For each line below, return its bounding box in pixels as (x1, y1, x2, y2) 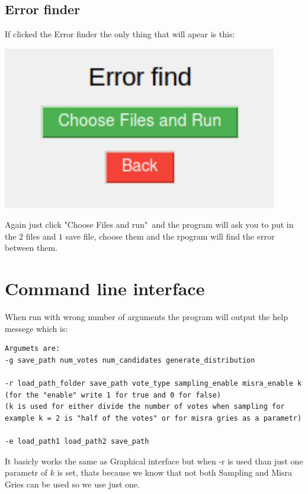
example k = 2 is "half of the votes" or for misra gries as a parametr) (5, 414, 302, 422)
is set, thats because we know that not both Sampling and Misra (57, 466, 292, 479)
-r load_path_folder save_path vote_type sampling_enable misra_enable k (5, 379, 302, 388)
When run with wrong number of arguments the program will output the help (5, 311, 288, 323)
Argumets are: (5, 344, 60, 353)
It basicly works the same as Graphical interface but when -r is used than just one (5, 454, 303, 467)
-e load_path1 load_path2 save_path (5, 437, 149, 445)
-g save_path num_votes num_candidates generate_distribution (5, 356, 255, 364)
